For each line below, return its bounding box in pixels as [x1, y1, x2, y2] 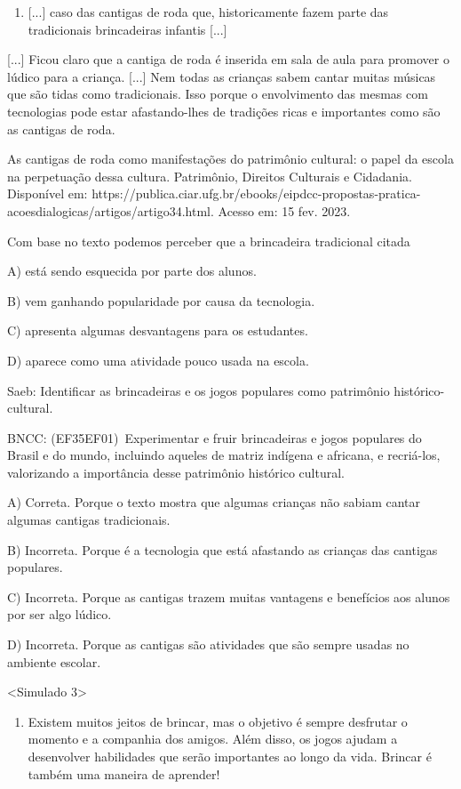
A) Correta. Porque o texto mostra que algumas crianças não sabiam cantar [7, 493, 421, 511]
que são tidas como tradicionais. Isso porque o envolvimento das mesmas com [7, 85, 428, 103]
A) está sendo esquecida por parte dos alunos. [7, 262, 257, 280]
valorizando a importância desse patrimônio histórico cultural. [7, 463, 346, 481]
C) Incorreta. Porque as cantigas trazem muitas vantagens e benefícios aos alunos [7, 587, 450, 606]
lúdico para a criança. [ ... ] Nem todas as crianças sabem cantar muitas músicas [7, 67, 436, 85]
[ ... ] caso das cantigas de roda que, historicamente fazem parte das [28, 3, 389, 20]
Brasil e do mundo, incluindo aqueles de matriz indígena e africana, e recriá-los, [7, 446, 441, 464]
